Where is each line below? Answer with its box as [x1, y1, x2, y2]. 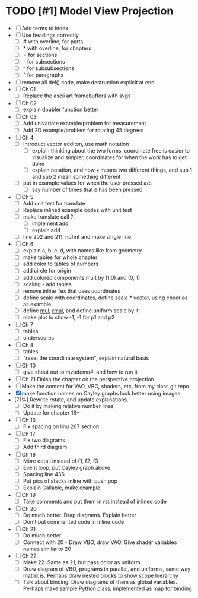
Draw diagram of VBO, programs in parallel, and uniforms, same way [23, 565, 191, 572]
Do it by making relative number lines [23, 403, 114, 410]
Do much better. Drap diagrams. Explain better [23, 511, 137, 518]
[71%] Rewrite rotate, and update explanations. [14, 396, 129, 403]
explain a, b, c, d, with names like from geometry [23, 247, 142, 254]
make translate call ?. [23, 213, 75, 220]
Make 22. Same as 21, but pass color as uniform [23, 559, 140, 566]
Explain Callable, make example [23, 484, 101, 491]
